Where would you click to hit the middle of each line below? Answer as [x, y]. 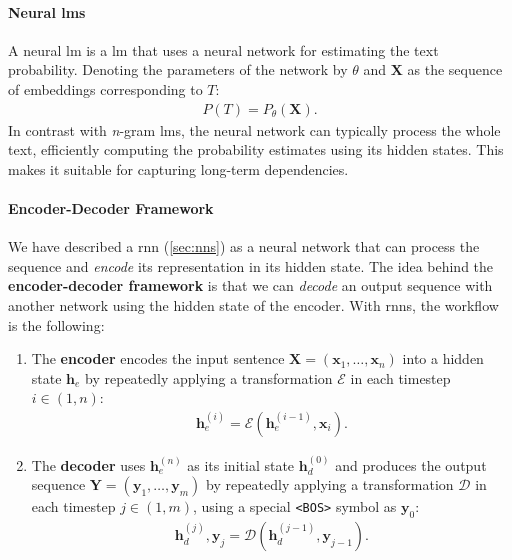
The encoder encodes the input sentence [158, 358]
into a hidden [443, 358]
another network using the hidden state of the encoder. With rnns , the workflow [253, 304]
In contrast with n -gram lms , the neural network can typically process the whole [254, 129]
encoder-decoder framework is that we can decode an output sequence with [250, 285]
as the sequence [455, 69]
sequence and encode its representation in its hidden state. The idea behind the [251, 265]
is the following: [56, 324]
